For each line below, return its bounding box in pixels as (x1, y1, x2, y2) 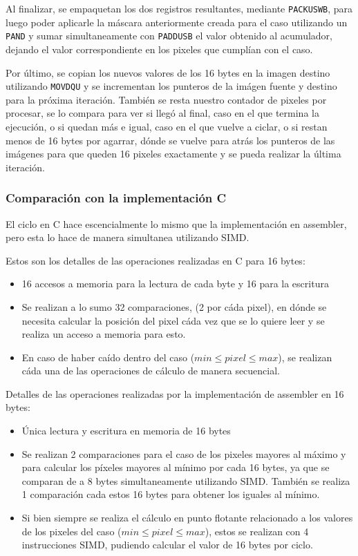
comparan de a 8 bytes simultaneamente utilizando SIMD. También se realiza (21, 473, 350, 488)
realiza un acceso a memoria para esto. (21, 327, 186, 341)
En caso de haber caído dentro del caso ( (21, 349, 195, 364)
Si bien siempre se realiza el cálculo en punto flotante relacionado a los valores (21, 510, 353, 525)
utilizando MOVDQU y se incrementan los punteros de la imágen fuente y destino (6, 79, 337, 93)
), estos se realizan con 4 (205, 524, 309, 538)
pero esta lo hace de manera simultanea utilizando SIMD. (6, 230, 249, 245)
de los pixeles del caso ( (21, 524, 122, 538)
